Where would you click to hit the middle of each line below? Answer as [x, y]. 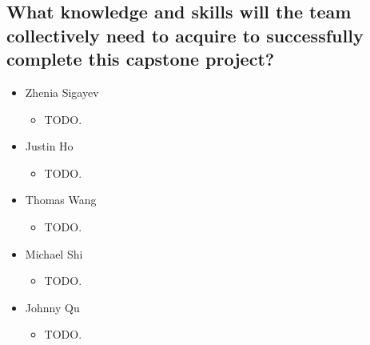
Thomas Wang [61, 200]
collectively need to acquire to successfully [185, 35]
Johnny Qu [52, 307]
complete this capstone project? [141, 59]
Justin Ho [49, 146]
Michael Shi [54, 253]
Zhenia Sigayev [62, 92]
